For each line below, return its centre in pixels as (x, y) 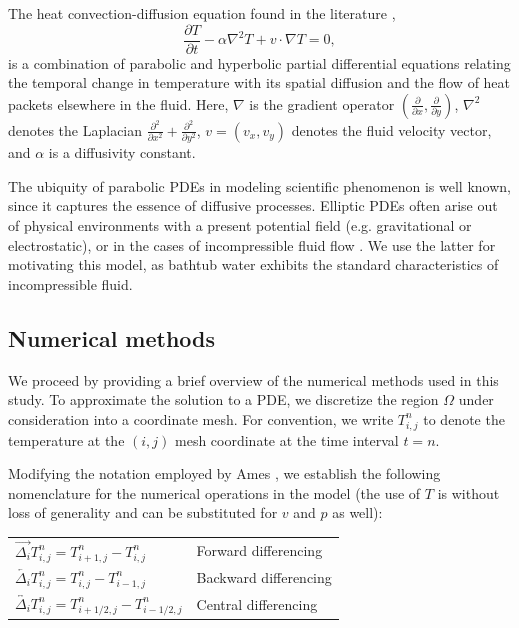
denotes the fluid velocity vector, (391, 129)
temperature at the (66, 439)
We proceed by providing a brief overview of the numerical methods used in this (253, 379)
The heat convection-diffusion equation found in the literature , (202, 13)
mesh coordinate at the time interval (287, 439)
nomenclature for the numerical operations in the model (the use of (214, 492)
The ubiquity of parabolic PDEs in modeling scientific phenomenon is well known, (259, 185)
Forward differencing (259, 550)
